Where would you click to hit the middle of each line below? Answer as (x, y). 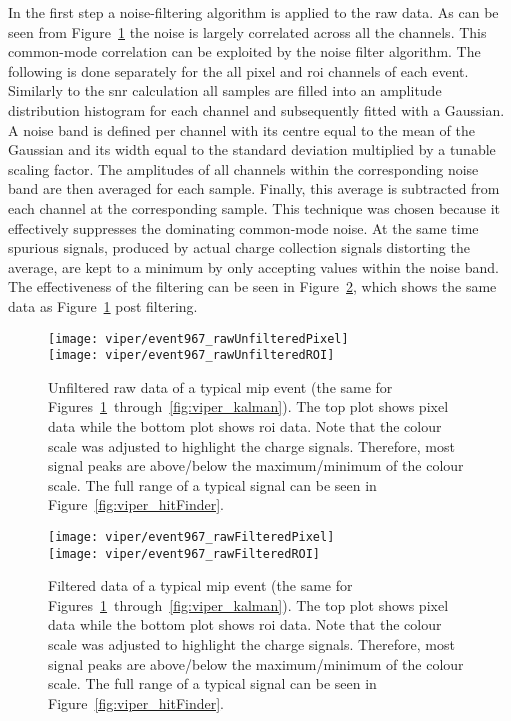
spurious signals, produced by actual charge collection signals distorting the (239, 247)
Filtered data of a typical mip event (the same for (200, 585)
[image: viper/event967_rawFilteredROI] (184, 553)
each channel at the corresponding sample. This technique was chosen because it (254, 207)
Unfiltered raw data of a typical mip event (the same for (220, 386)
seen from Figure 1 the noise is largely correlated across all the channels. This (247, 31)
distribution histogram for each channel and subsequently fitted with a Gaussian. (256, 109)
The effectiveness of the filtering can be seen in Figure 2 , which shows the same (252, 286)
